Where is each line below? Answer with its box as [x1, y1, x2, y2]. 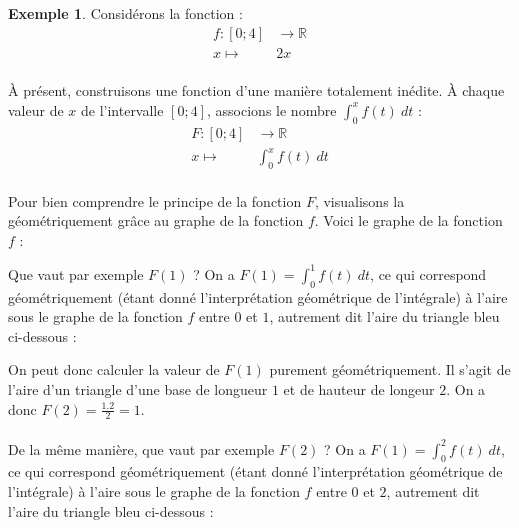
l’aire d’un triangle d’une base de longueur [8, 379, 268, 400]
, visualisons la [314, 190, 405, 211]
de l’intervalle [80, 99, 164, 120]
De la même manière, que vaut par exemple [8, 438, 275, 459]
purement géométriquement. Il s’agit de [269, 359, 511, 380]
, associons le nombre [207, 99, 337, 120]
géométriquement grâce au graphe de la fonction [8, 210, 304, 231]
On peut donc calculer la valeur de [8, 359, 220, 380]
